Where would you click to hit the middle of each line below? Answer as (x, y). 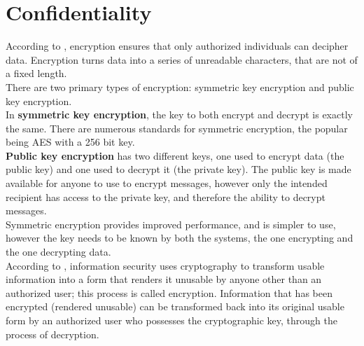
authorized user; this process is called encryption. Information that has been (169, 292)
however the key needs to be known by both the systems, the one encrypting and (180, 238)
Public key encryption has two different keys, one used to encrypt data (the (175, 155)
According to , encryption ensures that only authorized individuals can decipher (177, 46)
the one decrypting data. (58, 252)
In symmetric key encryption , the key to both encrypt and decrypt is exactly (179, 115)
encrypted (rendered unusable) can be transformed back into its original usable (175, 306)
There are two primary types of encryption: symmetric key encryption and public (180, 86)
